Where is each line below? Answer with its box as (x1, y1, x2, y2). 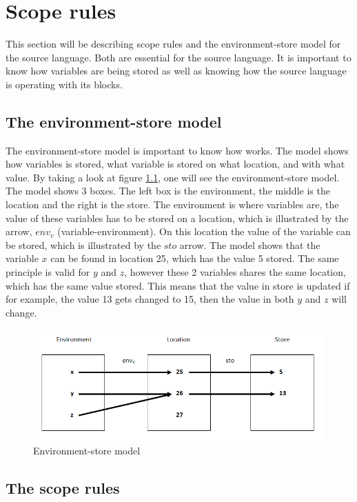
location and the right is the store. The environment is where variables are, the (6, 197, 339, 212)
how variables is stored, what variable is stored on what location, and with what (6, 157, 345, 171)
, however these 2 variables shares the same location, (124, 265, 346, 279)
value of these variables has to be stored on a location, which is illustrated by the (6, 210, 349, 225)
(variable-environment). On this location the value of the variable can (57, 224, 351, 239)
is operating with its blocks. (6, 77, 123, 91)
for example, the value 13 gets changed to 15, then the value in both (6, 292, 294, 306)
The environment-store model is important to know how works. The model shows (6, 143, 349, 157)
